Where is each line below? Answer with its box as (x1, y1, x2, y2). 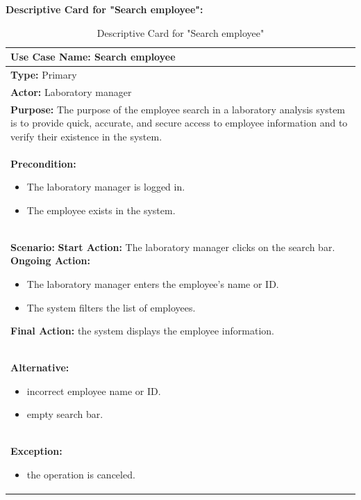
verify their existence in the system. (10, 129, 162, 143)
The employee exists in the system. (26, 202, 176, 217)
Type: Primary (10, 67, 77, 82)
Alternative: (10, 360, 69, 374)
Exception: (10, 444, 62, 458)
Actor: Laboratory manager (10, 84, 132, 99)
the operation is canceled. (26, 467, 135, 481)
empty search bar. (26, 407, 103, 421)
